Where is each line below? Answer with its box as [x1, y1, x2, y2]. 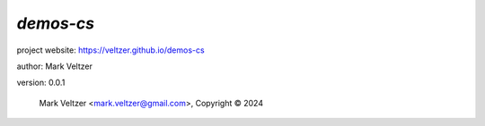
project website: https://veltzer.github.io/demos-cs [16, 45, 206, 55]
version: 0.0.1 [16, 77, 66, 88]
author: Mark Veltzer [16, 61, 93, 71]
